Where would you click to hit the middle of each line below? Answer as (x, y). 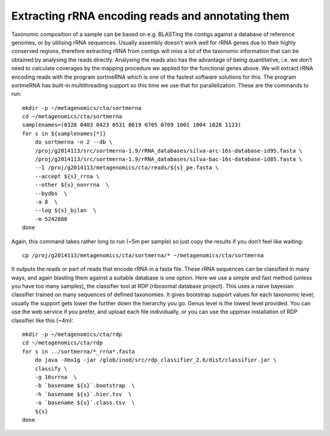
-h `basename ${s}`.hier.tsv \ (83, 394)
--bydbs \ (51, 193)
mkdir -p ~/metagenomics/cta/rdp (72, 335)
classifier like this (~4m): (42, 320)
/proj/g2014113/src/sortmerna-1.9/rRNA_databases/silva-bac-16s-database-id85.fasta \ (168, 159)
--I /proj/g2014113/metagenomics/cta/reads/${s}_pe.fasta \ (127, 168)
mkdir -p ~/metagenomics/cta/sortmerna (82, 108)
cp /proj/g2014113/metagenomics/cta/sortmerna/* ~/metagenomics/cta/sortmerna (143, 255)
